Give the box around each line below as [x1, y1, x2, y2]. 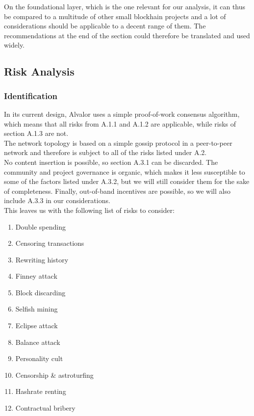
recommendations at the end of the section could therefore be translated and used [4, 30, 250, 40]
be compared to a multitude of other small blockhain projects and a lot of [4, 11, 226, 21]
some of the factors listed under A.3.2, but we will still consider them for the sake [4, 176, 250, 186]
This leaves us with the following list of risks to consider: [4, 205, 175, 215]
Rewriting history [15, 254, 69, 264]
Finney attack [15, 271, 57, 281]
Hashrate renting [15, 386, 66, 396]
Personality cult [15, 353, 63, 364]
